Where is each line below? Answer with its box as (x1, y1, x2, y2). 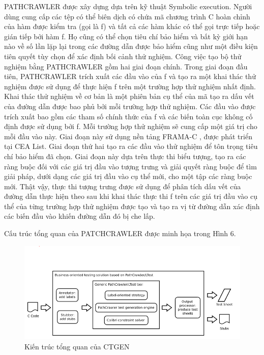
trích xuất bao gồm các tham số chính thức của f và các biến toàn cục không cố (4, 111, 253, 121)
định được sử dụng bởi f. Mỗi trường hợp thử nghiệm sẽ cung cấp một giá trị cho (4, 121, 257, 132)
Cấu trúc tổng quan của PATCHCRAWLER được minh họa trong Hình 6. (4, 228, 236, 239)
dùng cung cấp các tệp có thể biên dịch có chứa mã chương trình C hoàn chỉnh (4, 11, 250, 21)
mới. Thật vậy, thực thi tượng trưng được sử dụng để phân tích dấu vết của (4, 181, 241, 191)
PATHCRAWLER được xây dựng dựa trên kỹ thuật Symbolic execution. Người (4, 1, 252, 11)
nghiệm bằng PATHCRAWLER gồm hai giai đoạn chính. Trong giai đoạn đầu (4, 61, 248, 71)
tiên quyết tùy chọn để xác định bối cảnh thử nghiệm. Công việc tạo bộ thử (4, 50, 242, 61)
